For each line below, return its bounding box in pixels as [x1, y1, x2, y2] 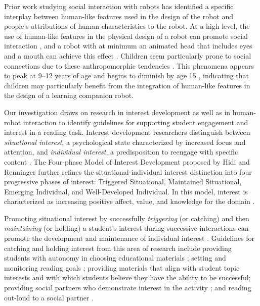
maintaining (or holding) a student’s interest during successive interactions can [4, 223, 249, 233]
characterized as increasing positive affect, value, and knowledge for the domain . [4, 196, 255, 207]
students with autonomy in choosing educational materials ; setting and [4, 252, 226, 263]
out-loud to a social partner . [4, 292, 94, 302]
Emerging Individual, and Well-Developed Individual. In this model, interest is [4, 186, 248, 196]
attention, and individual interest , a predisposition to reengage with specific [4, 146, 238, 157]
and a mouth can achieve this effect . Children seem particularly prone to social [4, 50, 251, 61]
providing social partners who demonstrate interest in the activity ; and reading [4, 282, 251, 293]
